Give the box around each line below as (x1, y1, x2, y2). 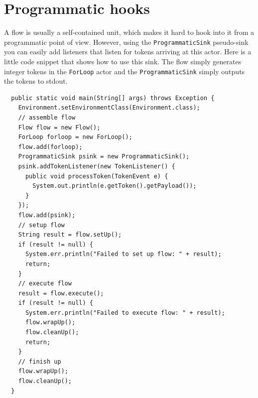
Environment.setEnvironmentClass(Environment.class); (18, 104, 200, 112)
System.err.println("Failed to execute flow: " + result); (25, 309, 225, 316)
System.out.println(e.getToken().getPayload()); (32, 182, 197, 190)
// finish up (18, 358, 61, 365)
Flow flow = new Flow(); (18, 124, 101, 131)
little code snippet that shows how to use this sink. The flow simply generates (4, 56, 242, 66)
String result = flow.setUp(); (18, 231, 122, 239)
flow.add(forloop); (18, 143, 83, 150)
